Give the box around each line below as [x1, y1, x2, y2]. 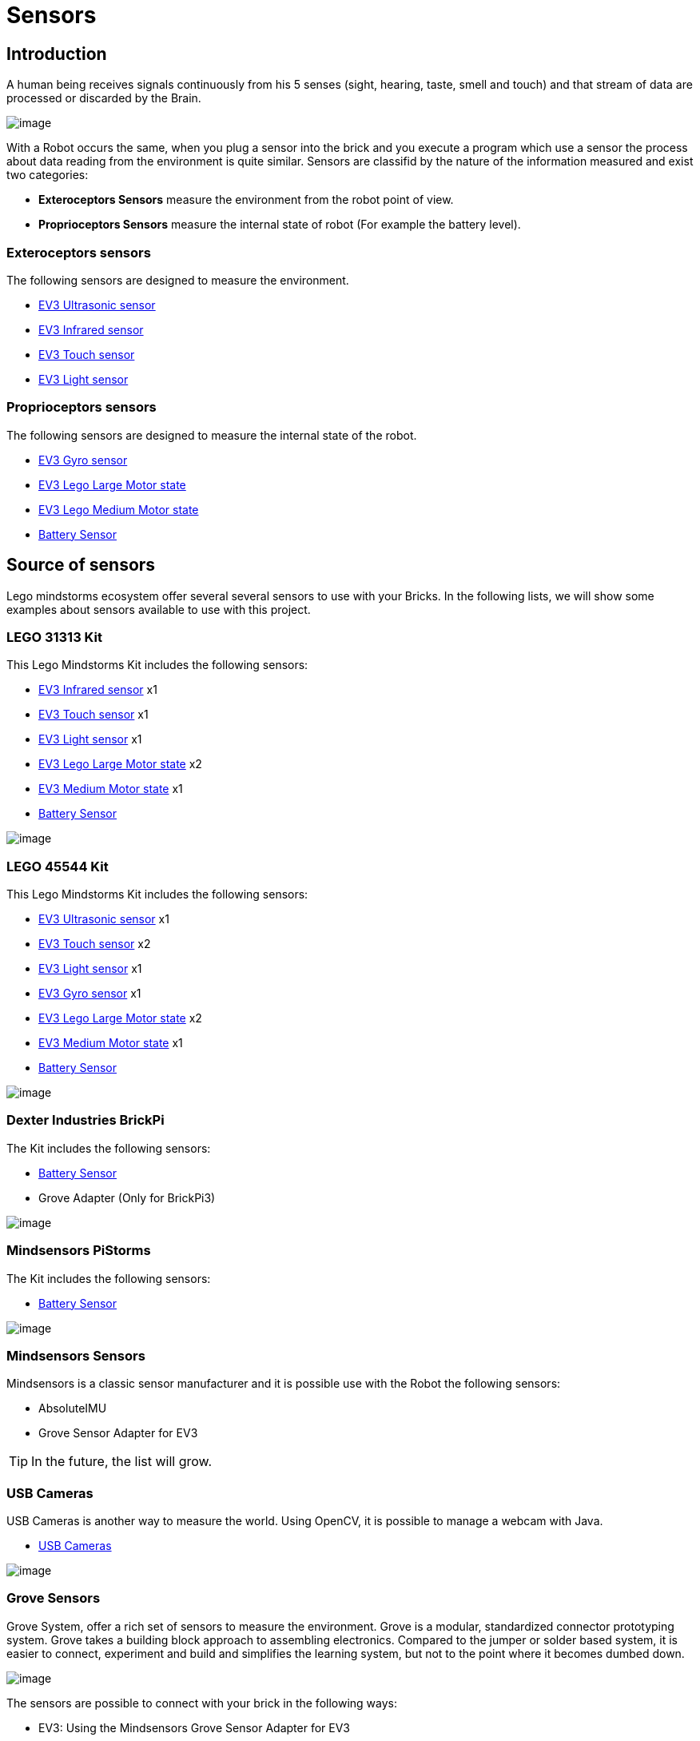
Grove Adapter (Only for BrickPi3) [38, 1190, 216, 1205]
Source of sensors [6, 555, 156, 576]
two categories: [6, 168, 89, 182]
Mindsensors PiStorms [6, 1242, 151, 1259]
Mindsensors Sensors [6, 1347, 145, 1364]
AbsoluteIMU [38, 1401, 107, 1416]
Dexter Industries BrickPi [6, 1112, 165, 1129]
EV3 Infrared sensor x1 [38, 683, 157, 697]
